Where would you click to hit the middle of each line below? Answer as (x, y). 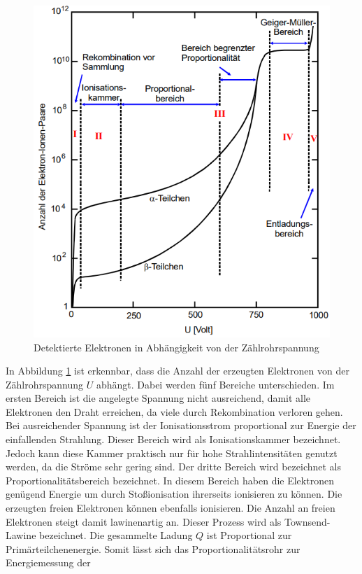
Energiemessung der (48, 562)
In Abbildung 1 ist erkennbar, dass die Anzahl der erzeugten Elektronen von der (178, 371)
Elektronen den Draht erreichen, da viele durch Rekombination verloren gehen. (174, 411)
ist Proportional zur (249, 535)
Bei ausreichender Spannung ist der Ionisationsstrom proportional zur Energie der (181, 425)
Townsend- (307, 521)
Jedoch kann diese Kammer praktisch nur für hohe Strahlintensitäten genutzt (172, 453)
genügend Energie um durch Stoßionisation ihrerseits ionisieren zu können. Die (174, 494)
